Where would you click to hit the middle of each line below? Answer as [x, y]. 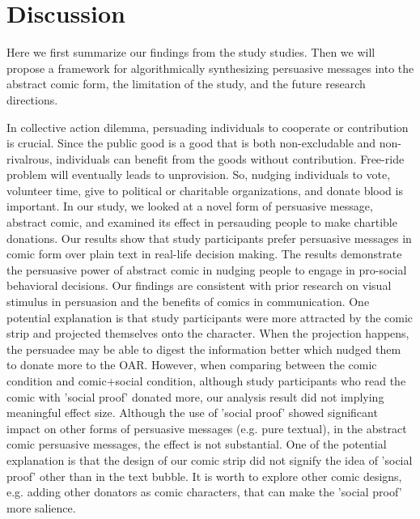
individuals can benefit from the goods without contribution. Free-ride [230, 158]
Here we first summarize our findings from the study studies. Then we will [191, 52]
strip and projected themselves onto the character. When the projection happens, [208, 333]
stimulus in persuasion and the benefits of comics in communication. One [188, 302]
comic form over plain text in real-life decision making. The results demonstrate [204, 254]
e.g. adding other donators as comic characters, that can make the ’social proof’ [204, 492]
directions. [32, 99]
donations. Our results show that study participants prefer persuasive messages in [209, 238]
